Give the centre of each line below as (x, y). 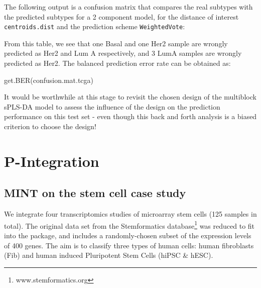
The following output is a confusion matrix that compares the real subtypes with (128, 7)
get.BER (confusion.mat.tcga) (49, 80)
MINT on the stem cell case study (95, 193)
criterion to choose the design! (50, 126)
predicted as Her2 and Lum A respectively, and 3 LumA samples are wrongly (123, 53)
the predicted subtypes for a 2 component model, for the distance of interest (121, 16)
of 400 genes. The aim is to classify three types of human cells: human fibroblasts (129, 245)
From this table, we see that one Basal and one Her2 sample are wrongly (116, 43)
